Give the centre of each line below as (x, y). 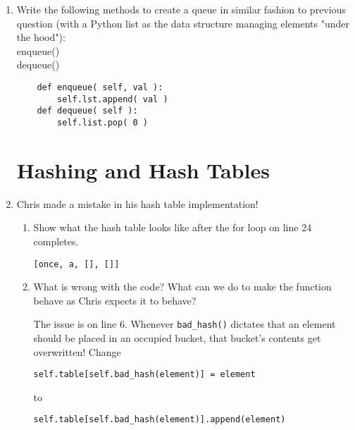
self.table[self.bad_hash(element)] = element (144, 375)
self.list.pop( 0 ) (102, 122)
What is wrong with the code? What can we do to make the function (182, 287)
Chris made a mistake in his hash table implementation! (137, 203)
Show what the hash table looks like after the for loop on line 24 (173, 227)
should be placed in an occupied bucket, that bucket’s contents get (177, 338)
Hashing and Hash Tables (143, 170)
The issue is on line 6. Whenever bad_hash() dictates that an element (185, 324)
